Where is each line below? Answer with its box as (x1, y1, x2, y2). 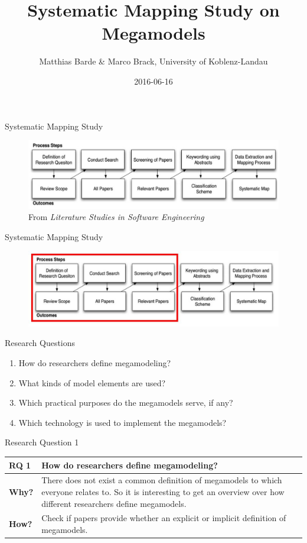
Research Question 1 (5, 436, 79, 448)
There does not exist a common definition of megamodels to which (41, 474, 282, 486)
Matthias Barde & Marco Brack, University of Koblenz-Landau (39, 55, 268, 67)
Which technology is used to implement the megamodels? (18, 416, 227, 428)
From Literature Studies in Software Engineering (28, 211, 204, 223)
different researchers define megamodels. (41, 497, 187, 509)
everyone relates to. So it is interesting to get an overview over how (41, 485, 285, 497)
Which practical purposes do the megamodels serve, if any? (18, 396, 233, 409)
